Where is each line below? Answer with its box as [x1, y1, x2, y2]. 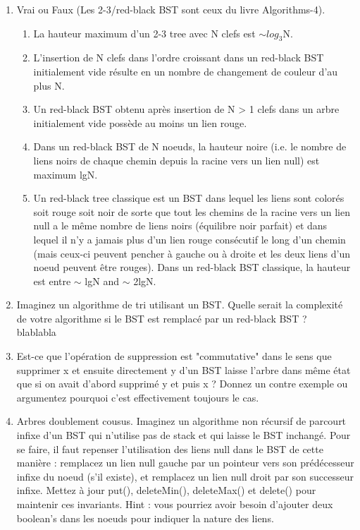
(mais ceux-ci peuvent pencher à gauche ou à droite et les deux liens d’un [33, 246, 351, 260]
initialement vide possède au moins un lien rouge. [33, 115, 247, 130]
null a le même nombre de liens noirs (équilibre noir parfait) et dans [33, 218, 328, 233]
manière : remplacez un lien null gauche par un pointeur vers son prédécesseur [16, 455, 354, 470]
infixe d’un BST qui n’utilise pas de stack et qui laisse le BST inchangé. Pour [16, 428, 351, 442]
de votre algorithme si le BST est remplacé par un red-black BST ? [16, 311, 307, 325]
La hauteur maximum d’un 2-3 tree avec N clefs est [33, 25, 256, 40]
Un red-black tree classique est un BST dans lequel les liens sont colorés [33, 191, 345, 205]
